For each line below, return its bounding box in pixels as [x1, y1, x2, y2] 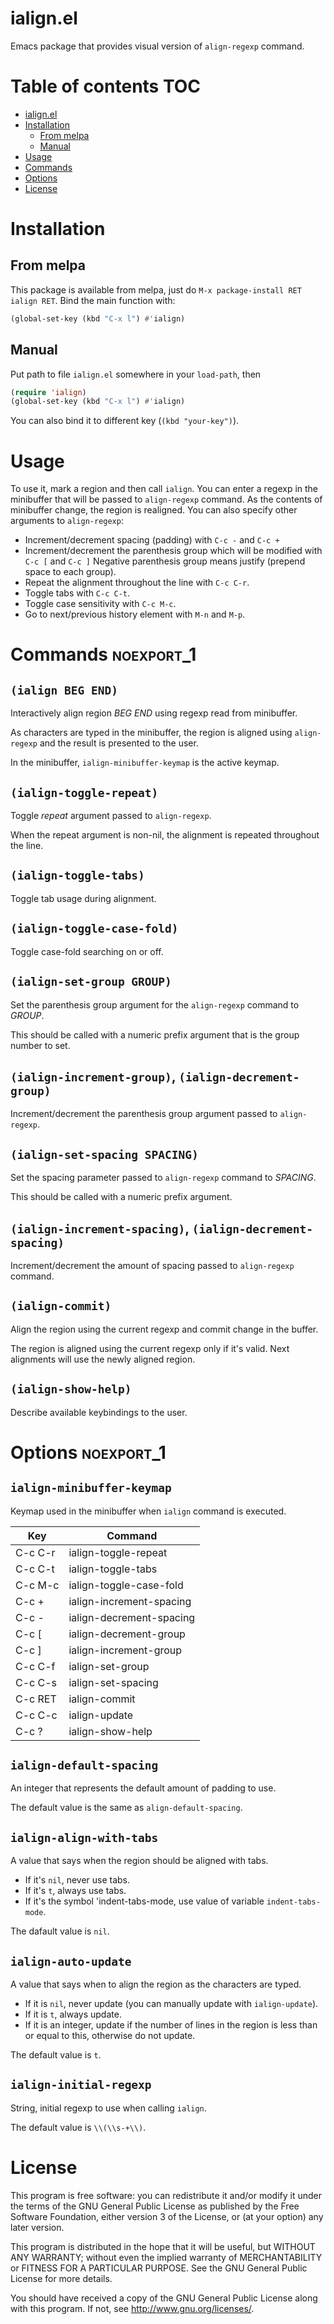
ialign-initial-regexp [10, 2078, 152, 2092]
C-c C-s [15, 1675, 58, 1689]
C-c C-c [15, 1708, 58, 1722]
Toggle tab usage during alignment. [10, 892, 157, 904]
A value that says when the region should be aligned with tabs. [10, 1855, 269, 1867]
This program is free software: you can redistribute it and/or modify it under [10, 2189, 322, 2201]
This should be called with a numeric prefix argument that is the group [10, 1028, 300, 1041]
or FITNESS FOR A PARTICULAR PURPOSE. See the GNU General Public [10, 2262, 308, 2274]
